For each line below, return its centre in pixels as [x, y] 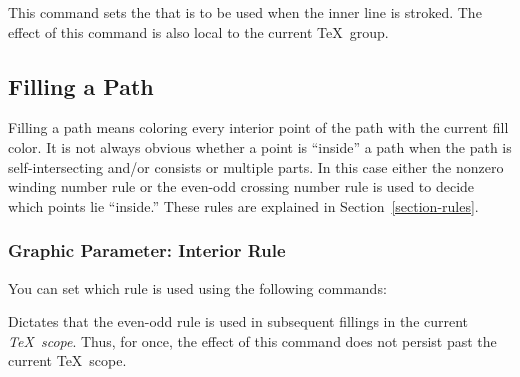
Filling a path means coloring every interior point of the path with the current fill [258, 127]
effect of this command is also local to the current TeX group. [198, 31]
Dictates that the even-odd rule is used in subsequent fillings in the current [238, 321]
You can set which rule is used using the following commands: [197, 287]
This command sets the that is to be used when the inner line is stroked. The [245, 12]
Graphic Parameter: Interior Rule [147, 250]
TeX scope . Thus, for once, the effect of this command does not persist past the [252, 340]
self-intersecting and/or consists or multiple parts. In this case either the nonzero [256, 166]
